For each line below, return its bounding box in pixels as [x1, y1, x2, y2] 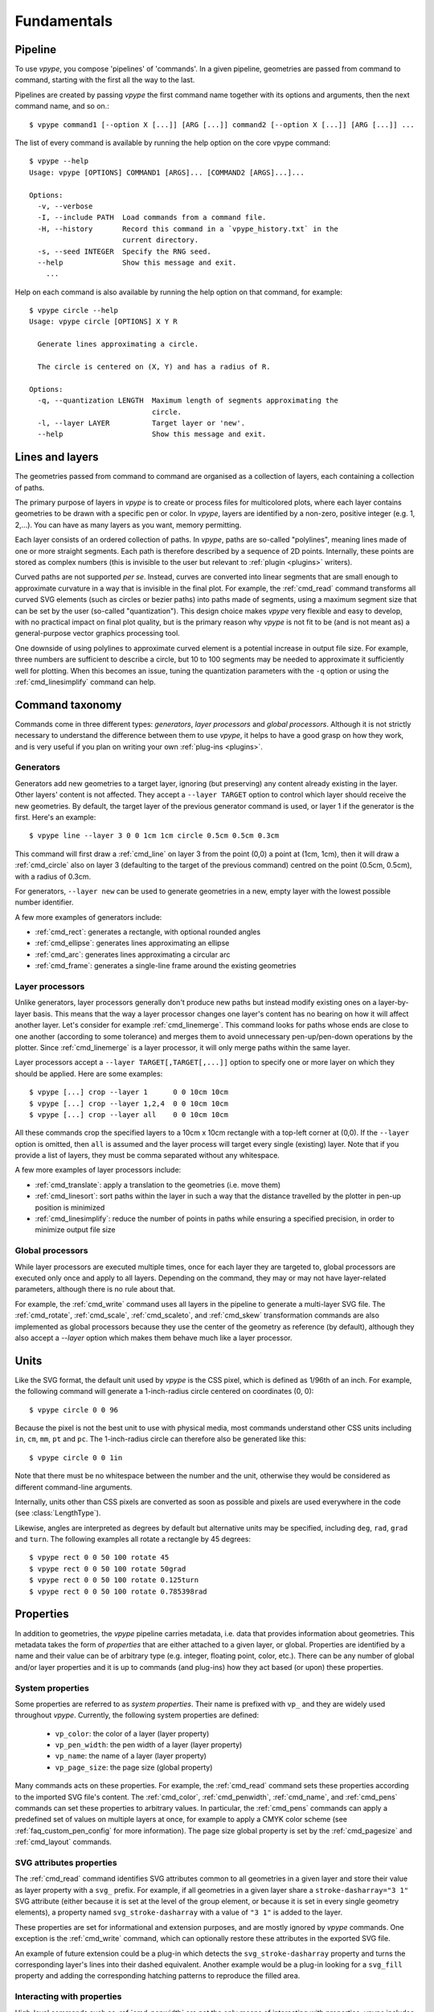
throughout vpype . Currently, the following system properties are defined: [14, 1710, 260, 1720]
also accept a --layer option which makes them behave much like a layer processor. [14, 1333, 293, 1342]
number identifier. [14, 897, 74, 907]
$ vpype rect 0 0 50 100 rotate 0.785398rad [29, 1586, 208, 1596]
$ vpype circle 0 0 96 [29, 1405, 119, 1414]
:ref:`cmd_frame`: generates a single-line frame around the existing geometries [35, 961, 297, 971]
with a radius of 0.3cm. [14, 872, 92, 881]
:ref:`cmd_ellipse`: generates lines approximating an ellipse [35, 938, 230, 948]
